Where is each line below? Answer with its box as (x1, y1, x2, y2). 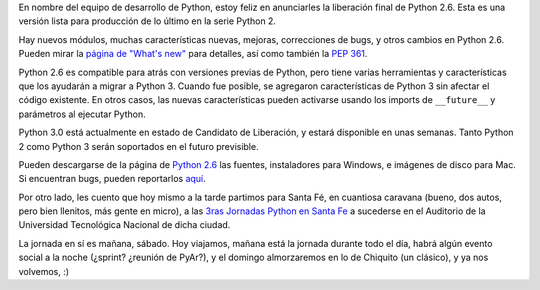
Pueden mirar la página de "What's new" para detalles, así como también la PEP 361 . (18, 48, 368, 60)
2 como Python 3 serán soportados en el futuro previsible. (18, 140, 259, 152)
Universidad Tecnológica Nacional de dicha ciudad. (18, 219, 231, 231)
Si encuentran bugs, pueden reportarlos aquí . (18, 173, 207, 185)
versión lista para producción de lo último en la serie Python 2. (18, 15, 277, 27)
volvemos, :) (18, 265, 70, 277)
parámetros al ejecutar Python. (18, 108, 146, 120)
